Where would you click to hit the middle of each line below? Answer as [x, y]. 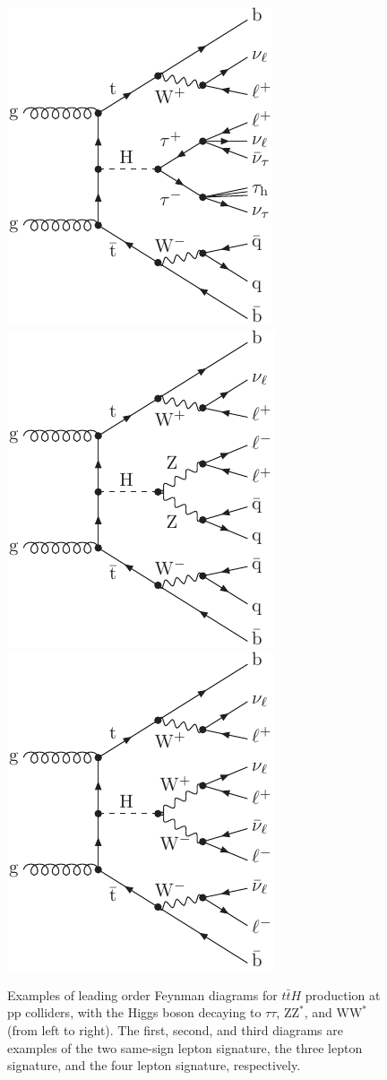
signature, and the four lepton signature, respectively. [154, 1065]
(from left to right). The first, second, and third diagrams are [175, 1029]
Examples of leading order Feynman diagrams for [142, 994]
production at [343, 994]
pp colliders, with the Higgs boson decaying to [134, 1012]
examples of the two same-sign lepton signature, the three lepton [185, 1047]
